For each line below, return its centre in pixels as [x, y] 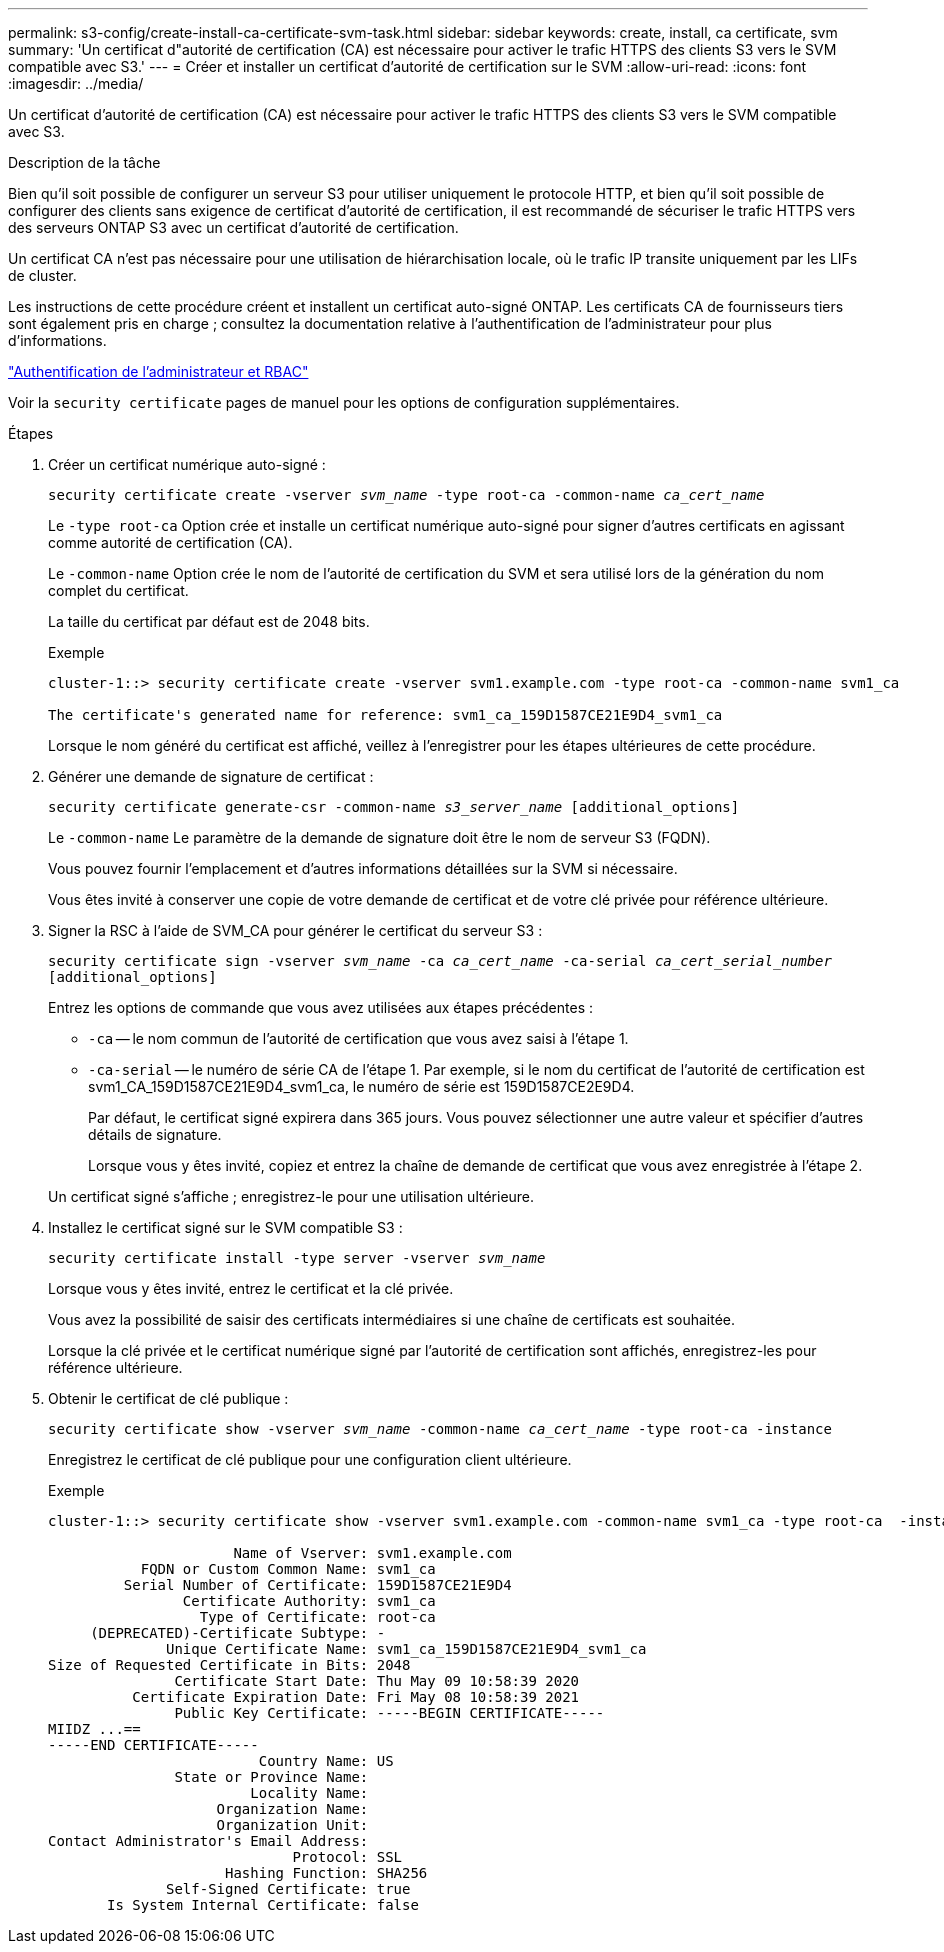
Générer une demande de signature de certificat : [211, 776]
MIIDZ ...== [94, 1729]
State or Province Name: [271, 1777]
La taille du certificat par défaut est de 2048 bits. [209, 621]
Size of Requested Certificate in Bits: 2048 [229, 1665]
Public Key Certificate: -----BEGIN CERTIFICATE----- [389, 1713]
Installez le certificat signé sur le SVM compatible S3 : [225, 1227]
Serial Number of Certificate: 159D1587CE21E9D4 [317, 1585]
